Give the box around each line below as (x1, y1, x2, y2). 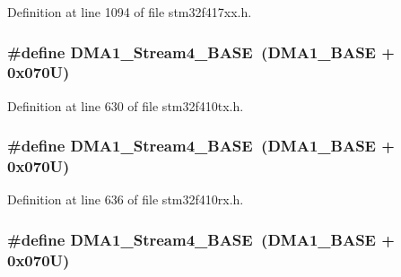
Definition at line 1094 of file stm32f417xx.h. (7, 3, 252, 21)
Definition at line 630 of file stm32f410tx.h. (7, 96, 244, 115)
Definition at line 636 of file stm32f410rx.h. (7, 190, 244, 209)
